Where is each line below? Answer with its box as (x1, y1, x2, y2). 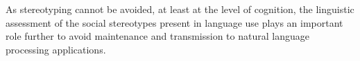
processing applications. (6, 42, 106, 56)
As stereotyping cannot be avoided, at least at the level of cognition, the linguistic (6, 2, 354, 16)
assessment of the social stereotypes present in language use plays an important (6, 15, 343, 29)
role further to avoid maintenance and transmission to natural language (6, 29, 309, 43)
